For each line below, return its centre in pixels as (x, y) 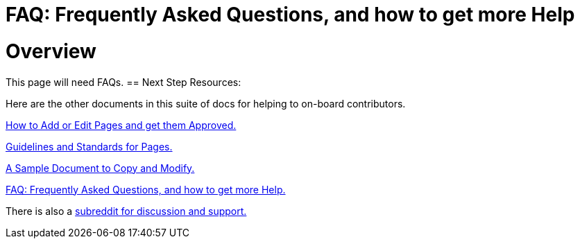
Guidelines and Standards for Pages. (89, 146)
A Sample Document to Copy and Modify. (100, 168)
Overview (51, 51)
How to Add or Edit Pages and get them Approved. (121, 125)
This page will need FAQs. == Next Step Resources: (123, 82)
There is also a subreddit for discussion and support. (126, 211)
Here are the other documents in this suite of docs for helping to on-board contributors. (206, 103)
